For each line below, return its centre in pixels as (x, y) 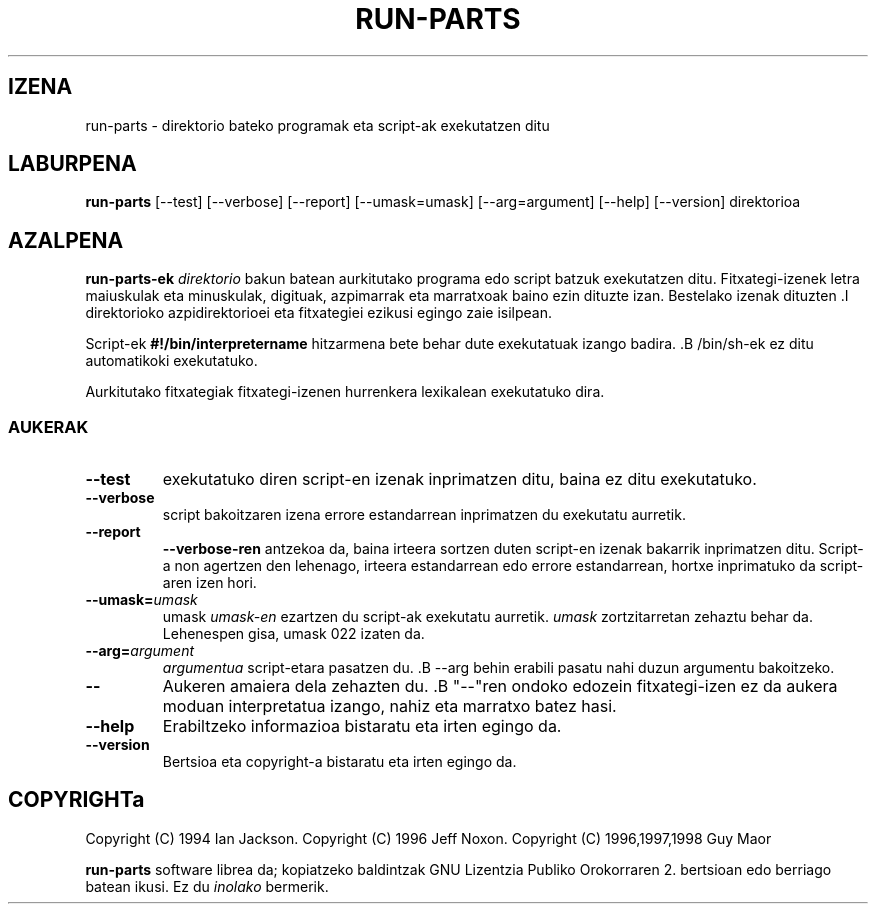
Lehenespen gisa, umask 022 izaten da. (293, 634)
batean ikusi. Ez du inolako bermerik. (207, 886)
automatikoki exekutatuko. (171, 361)
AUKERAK (48, 426)
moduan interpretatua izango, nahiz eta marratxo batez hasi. (389, 706)
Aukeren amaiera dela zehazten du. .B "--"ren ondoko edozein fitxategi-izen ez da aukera (500, 686)
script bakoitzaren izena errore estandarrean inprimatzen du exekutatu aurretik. (424, 515)
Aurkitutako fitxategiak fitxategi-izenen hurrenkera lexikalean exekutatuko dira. (345, 392)
